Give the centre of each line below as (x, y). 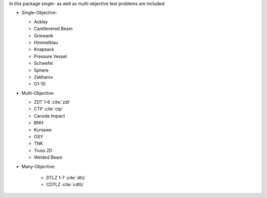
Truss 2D (43, 150)
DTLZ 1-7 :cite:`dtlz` (66, 177)
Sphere (41, 70)
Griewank (44, 36)
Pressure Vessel (50, 56)
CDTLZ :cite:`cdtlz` (66, 185)
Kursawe (43, 130)
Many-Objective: (38, 166)
